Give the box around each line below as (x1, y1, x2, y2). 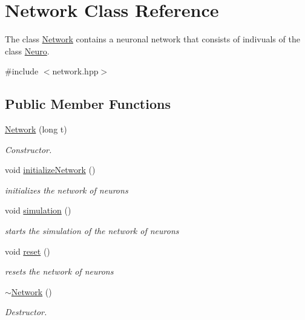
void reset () (5, 244, 50, 257)
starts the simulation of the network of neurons (5, 224, 179, 237)
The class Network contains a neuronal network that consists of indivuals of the (5, 33, 300, 45)
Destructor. (5, 305, 47, 318)
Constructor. (5, 143, 52, 155)
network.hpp (52, 65, 99, 77)
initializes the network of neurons (5, 183, 128, 196)
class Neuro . (5, 44, 50, 57)
